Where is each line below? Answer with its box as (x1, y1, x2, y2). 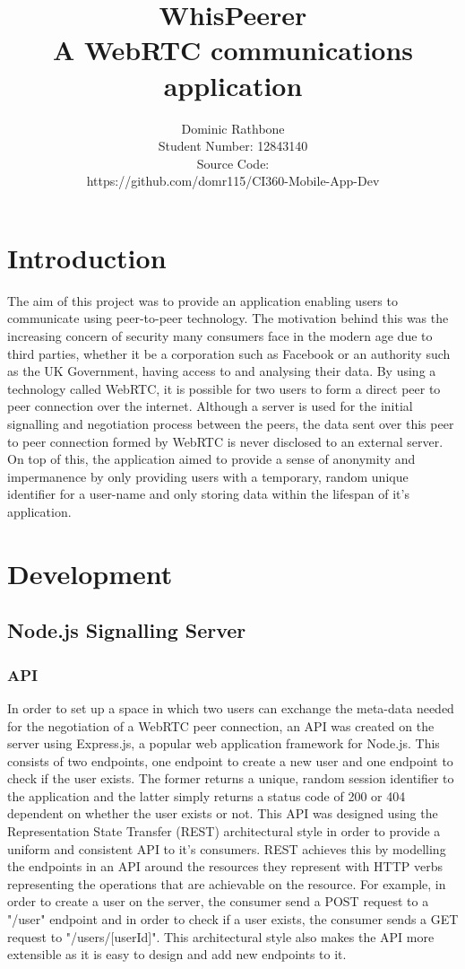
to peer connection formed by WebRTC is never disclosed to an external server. (7, 432, 443, 450)
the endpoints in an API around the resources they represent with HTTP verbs (7, 857, 443, 876)
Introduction (7, 239, 167, 275)
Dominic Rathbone (181, 118, 285, 137)
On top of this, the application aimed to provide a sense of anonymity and (7, 450, 416, 468)
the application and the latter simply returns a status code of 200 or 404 (7, 786, 406, 805)
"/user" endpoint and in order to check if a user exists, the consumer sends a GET (7, 910, 459, 929)
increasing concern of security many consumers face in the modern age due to (7, 327, 433, 345)
